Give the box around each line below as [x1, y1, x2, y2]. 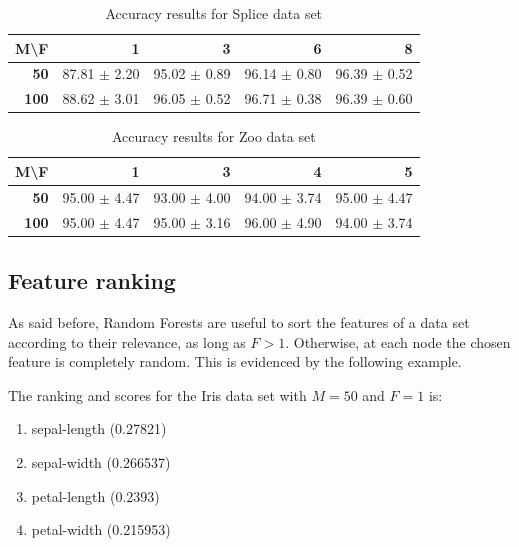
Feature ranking [8, 265, 176, 296]
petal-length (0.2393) [31, 485, 160, 506]
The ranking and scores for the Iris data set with [8, 384, 307, 405]
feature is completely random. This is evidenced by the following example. [8, 351, 462, 372]
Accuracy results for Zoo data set [111, 126, 316, 147]
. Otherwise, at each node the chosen [285, 331, 511, 352]
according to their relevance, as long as [8, 331, 246, 352]
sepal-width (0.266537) [31, 451, 171, 472]
